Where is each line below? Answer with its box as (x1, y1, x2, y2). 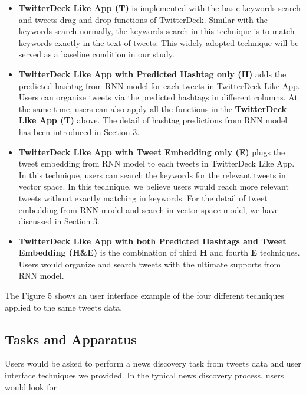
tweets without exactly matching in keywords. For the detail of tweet (18, 191, 268, 204)
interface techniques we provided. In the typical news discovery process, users (5, 369, 284, 381)
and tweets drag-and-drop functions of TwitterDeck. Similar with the (18, 13, 268, 25)
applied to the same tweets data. (5, 301, 123, 313)
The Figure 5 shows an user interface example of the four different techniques (5, 289, 284, 302)
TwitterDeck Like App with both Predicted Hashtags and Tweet (18, 234, 287, 247)
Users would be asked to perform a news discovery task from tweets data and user (5, 357, 301, 370)
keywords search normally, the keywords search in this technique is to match (18, 25, 295, 37)
